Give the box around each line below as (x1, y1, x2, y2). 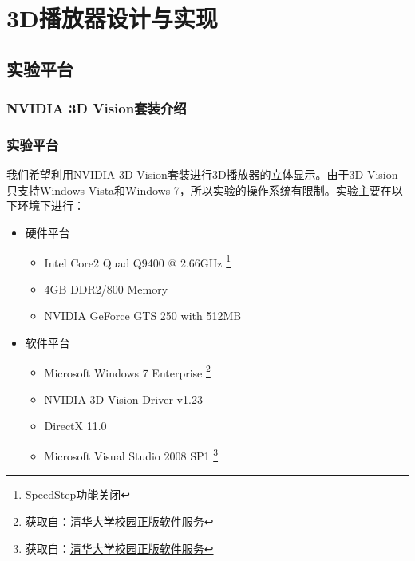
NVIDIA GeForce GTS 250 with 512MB (44, 307, 242, 324)
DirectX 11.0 (44, 417, 107, 434)
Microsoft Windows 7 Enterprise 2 (44, 361, 211, 381)
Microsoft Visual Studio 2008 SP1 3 (44, 445, 219, 464)
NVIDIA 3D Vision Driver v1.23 (44, 390, 203, 407)
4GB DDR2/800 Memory (44, 280, 168, 297)
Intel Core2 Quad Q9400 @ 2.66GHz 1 (44, 251, 231, 271)
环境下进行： (17, 197, 85, 214)
